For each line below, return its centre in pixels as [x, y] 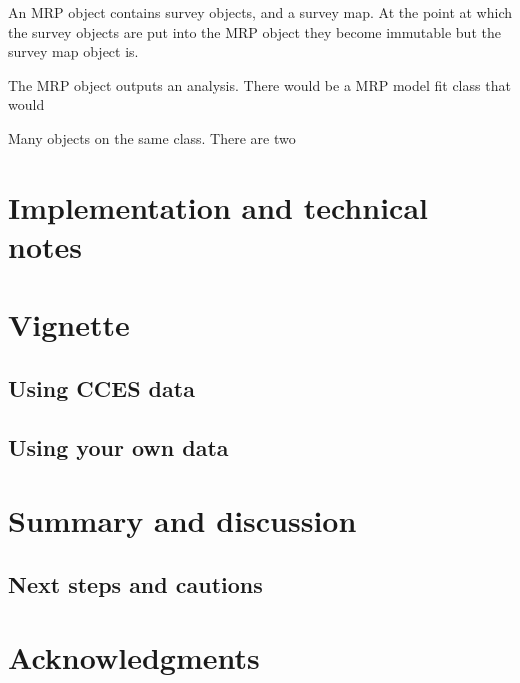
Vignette [69, 324]
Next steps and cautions [135, 583]
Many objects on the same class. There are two [152, 137]
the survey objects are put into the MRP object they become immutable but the [254, 31]
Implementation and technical [218, 206]
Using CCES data [101, 387]
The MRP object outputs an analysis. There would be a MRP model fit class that [259, 84]
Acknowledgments [134, 657]
